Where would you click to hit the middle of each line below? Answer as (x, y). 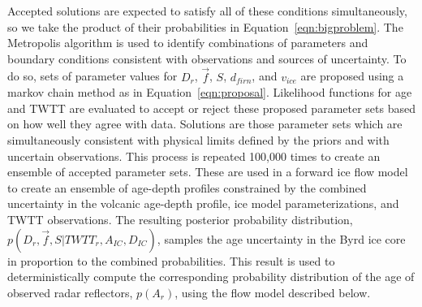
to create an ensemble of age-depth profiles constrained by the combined (187, 187)
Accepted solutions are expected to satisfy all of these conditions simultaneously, (207, 11)
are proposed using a (352, 76)
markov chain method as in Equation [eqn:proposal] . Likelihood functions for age (210, 92)
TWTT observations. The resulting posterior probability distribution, (180, 219)
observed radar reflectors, (70, 292)
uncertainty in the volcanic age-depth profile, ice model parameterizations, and (203, 203)
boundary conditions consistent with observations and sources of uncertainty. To (207, 58)
